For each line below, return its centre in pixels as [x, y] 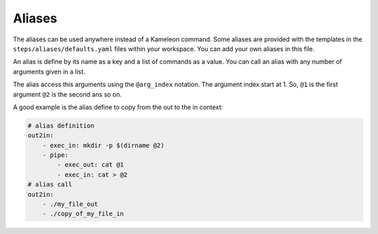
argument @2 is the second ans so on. [68, 94]
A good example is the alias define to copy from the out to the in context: [118, 107]
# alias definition [61, 125]
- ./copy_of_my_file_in [83, 214]
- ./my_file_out [70, 204]
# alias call [50, 185]
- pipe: [56, 155]
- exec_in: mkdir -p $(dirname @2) [103, 145]
